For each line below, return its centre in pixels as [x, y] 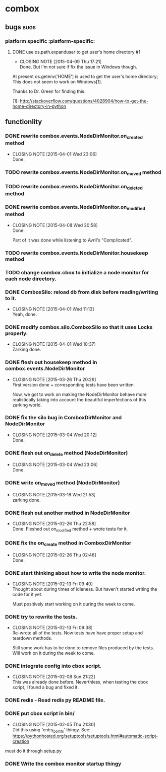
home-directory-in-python [39, 106]
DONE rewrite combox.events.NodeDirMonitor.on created [74, 137]
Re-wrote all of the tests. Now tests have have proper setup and [78, 633]
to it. [11, 298]
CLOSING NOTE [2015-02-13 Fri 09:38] [52, 628]
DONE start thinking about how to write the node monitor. [76, 573]
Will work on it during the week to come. [54, 653]
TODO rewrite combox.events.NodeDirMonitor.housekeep [77, 253]
